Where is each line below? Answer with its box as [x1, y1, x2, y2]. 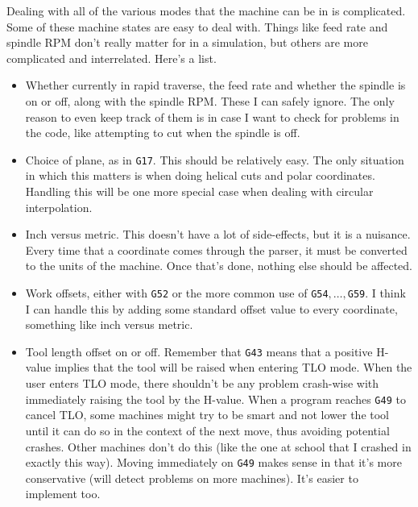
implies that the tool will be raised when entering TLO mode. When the [54, 359, 412, 376]
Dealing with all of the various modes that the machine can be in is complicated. [6, 2, 406, 19]
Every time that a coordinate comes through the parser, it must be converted [25, 241, 408, 258]
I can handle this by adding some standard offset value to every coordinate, [25, 300, 398, 317]
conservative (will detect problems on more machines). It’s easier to [25, 469, 358, 486]
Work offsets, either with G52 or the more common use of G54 [25, 284, 329, 301]
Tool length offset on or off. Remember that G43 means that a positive [25, 343, 373, 359]
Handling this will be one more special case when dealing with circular [25, 183, 374, 199]
